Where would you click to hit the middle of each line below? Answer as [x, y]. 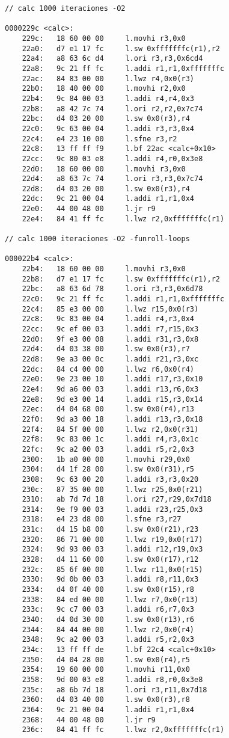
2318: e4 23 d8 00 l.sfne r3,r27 [102, 519]
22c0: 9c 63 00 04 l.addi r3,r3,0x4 [108, 128]
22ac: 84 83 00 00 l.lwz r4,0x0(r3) [108, 78]
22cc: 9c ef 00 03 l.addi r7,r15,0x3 [110, 329]
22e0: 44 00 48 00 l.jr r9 [89, 209]
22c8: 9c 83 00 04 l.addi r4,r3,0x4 [108, 319]
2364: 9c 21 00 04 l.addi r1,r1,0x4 [108, 709]
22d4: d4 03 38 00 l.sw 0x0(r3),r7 [106, 349]
